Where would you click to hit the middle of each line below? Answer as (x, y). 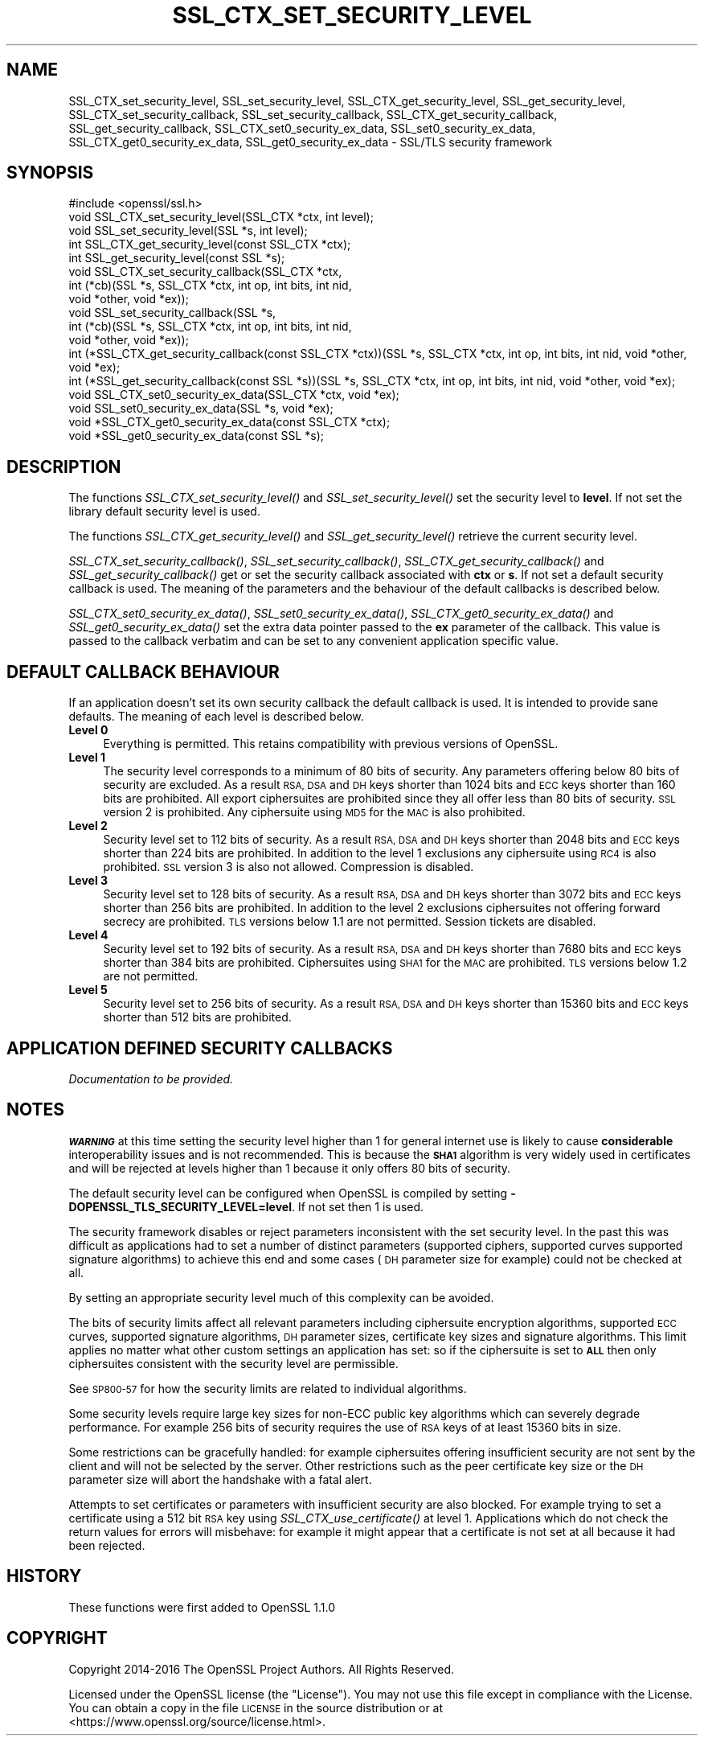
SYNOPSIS (50, 173)
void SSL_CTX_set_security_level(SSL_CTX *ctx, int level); (221, 217)
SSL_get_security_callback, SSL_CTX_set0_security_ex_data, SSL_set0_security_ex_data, (302, 128)
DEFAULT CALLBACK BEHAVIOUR (143, 672)
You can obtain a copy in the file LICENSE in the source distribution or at (256, 1707)
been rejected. (107, 1545)
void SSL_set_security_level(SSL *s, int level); (188, 231)
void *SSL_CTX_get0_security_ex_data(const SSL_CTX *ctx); (229, 422)
